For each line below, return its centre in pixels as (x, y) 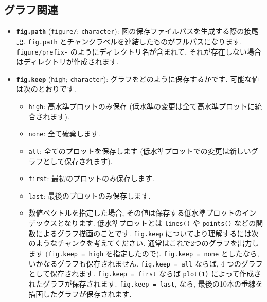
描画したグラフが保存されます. (80, 294)
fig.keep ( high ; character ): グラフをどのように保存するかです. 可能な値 (138, 78)
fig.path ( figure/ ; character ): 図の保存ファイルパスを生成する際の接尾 (137, 31)
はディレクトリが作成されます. (67, 61)
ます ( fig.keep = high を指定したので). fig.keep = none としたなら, (144, 253)
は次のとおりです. (46, 89)
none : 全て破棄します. (64, 134)
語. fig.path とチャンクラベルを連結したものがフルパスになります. (129, 41)
